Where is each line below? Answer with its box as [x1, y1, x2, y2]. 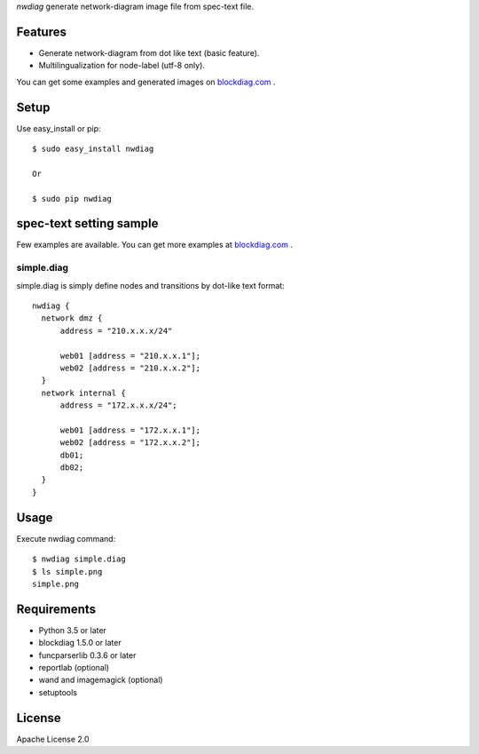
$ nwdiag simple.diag [32, 554, 126, 564]
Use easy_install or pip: [16, 123, 101, 133]
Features [16, 24, 67, 39]
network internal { [41, 387, 126, 398]
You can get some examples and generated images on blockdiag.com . [16, 76, 276, 87]
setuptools [38, 687, 77, 697]
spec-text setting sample [16, 216, 159, 231]
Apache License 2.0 [16, 734, 90, 744]
